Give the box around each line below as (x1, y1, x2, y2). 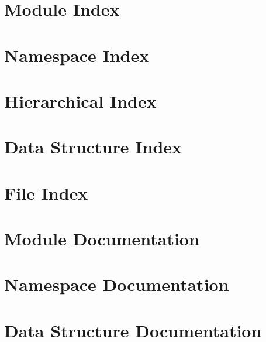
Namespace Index (4, 43, 150, 67)
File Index (4, 180, 88, 204)
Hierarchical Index (4, 88, 157, 112)
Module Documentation (4, 227, 199, 251)
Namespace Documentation (4, 272, 229, 296)
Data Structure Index (4, 135, 182, 159)
